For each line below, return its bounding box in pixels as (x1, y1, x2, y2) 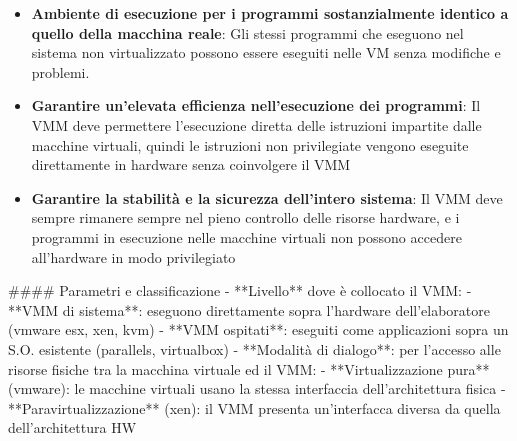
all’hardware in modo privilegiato (31, 246, 236, 267)
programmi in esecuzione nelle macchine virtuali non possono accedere (31, 226, 462, 247)
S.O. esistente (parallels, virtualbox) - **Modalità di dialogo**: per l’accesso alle (8, 338, 501, 359)
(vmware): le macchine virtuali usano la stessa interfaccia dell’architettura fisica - (8, 378, 506, 399)
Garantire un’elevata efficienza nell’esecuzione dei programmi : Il (31, 95, 481, 116)
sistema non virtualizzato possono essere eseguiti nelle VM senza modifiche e (31, 42, 501, 63)
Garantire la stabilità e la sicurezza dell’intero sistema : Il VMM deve (31, 187, 503, 208)
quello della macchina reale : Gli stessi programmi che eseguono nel (31, 22, 464, 43)
